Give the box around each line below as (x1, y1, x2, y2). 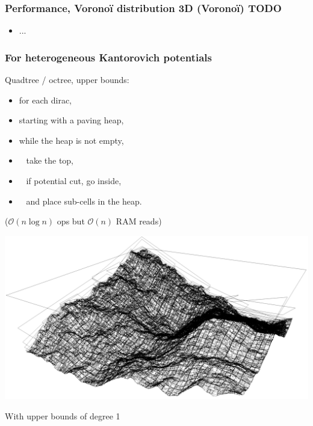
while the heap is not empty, (19, 134, 124, 146)
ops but (57, 215, 85, 227)
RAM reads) (116, 215, 162, 227)
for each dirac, (19, 93, 72, 106)
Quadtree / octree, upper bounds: (5, 73, 129, 86)
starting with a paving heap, (19, 114, 124, 126)
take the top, (26, 154, 74, 167)
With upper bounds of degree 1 (5, 410, 120, 422)
